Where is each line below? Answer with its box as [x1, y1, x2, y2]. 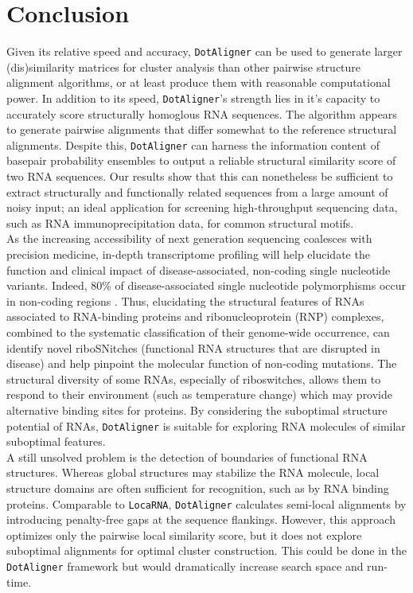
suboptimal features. [6, 433, 106, 450]
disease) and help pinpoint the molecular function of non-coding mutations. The [6, 355, 397, 372]
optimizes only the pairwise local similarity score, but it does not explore [6, 526, 362, 543]
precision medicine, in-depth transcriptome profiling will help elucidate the [6, 246, 370, 263]
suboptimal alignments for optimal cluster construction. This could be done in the [6, 542, 407, 559]
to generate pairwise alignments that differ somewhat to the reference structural [6, 121, 397, 138]
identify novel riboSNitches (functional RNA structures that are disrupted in [6, 339, 380, 356]
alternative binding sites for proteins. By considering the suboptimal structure [6, 401, 388, 418]
